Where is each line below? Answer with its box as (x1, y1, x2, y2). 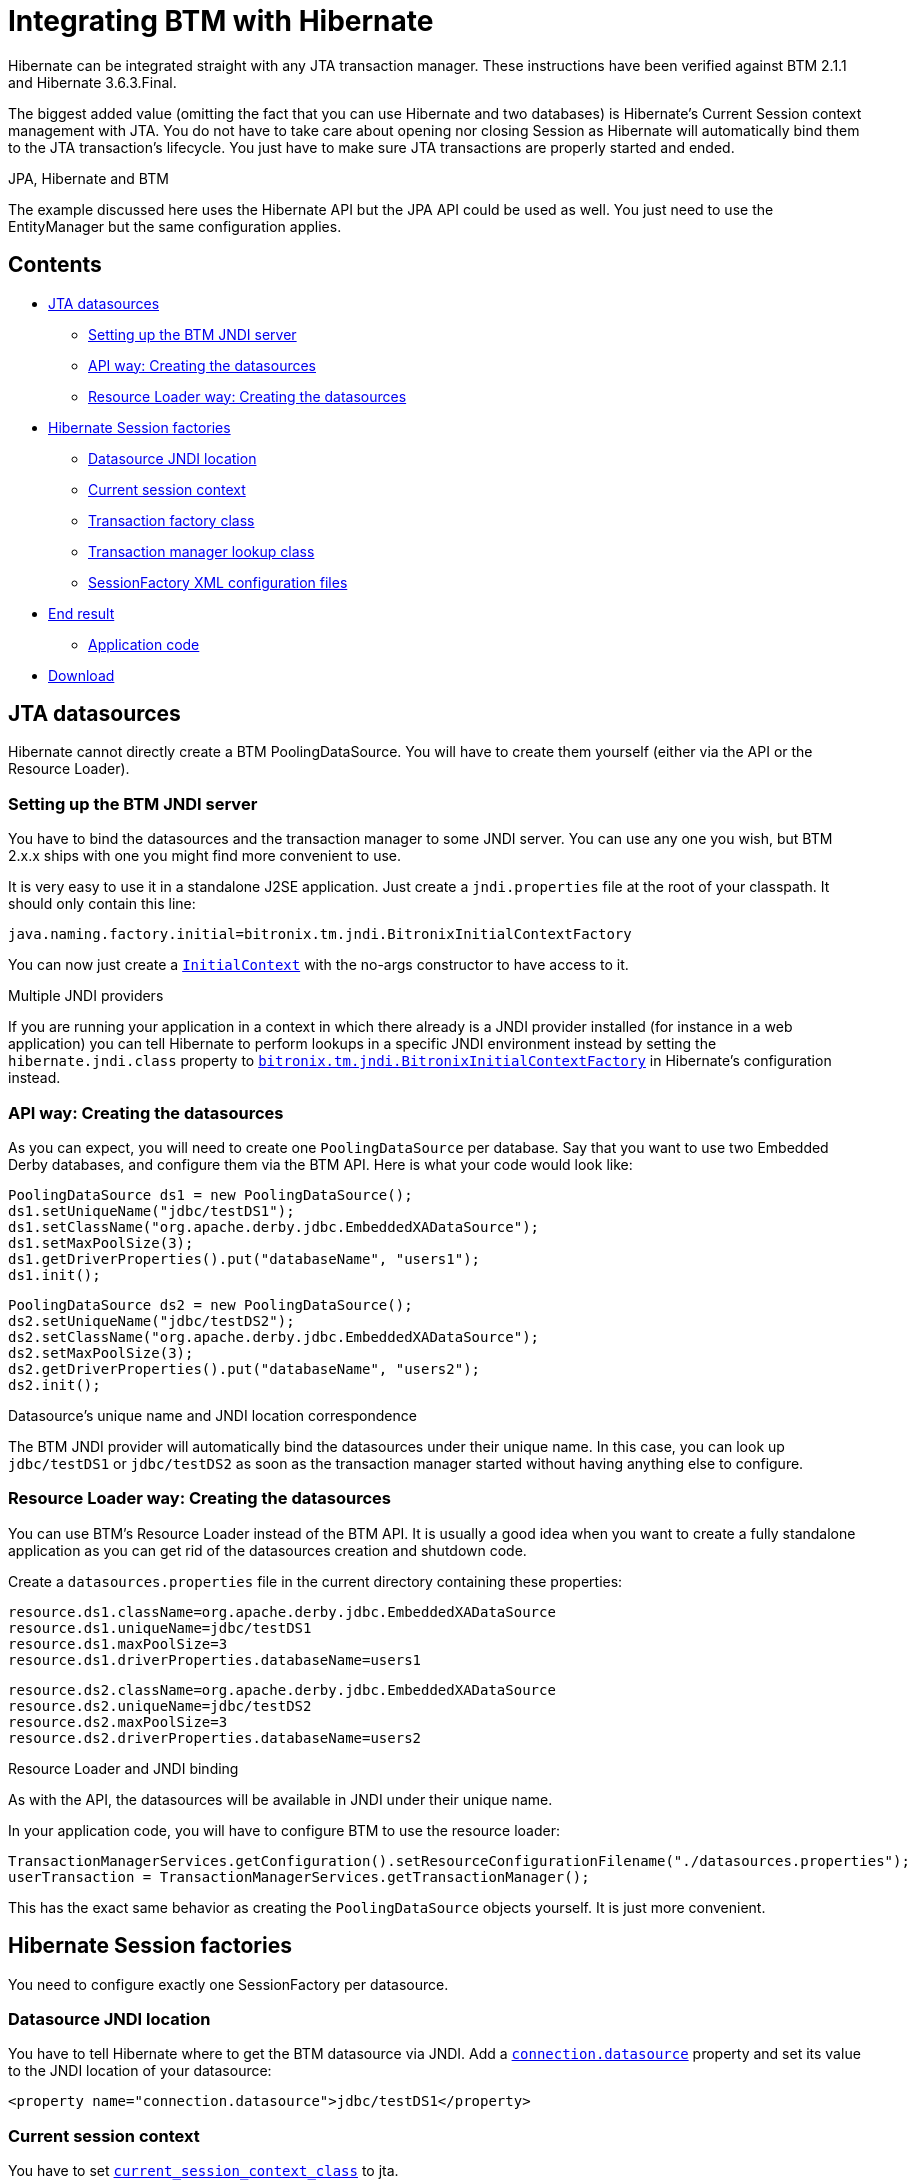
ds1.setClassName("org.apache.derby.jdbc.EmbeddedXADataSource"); (8, 1218, 540, 1235)
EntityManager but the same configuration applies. (8, 217, 342, 235)
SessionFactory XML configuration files (88, 573, 348, 591)
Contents (8, 252, 102, 278)
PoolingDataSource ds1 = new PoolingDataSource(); (8, 1186, 413, 1203)
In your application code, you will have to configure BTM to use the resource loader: (8, 1821, 561, 1839)
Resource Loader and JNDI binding (8, 1759, 239, 1777)
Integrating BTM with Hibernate (8, 4, 434, 38)
